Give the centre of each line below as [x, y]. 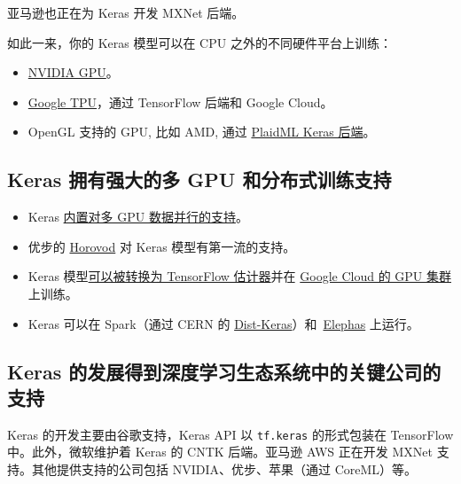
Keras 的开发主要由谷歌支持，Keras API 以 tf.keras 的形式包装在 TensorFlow [230, 434]
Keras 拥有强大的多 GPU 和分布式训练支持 [199, 180]
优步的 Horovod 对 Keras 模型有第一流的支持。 [162, 246]
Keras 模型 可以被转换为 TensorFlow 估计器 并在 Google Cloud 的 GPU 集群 [240, 276]
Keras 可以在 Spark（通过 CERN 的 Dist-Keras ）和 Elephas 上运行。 [223, 323]
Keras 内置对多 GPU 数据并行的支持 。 [138, 217]
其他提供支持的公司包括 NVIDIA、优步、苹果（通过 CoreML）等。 [224, 468]
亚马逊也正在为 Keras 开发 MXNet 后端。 [126, 12]
